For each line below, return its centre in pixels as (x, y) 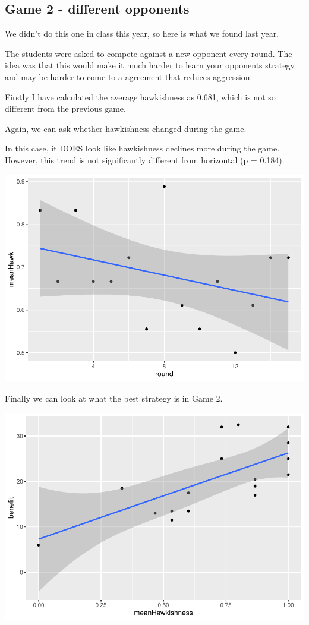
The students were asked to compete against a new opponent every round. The (149, 53)
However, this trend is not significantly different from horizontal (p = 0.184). (145, 160)
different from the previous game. (65, 108)
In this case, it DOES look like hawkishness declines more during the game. (142, 148)
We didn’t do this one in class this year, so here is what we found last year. (142, 34)
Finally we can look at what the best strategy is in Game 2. (114, 398)
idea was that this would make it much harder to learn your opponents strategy (150, 65)
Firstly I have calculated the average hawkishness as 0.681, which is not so (140, 97)
